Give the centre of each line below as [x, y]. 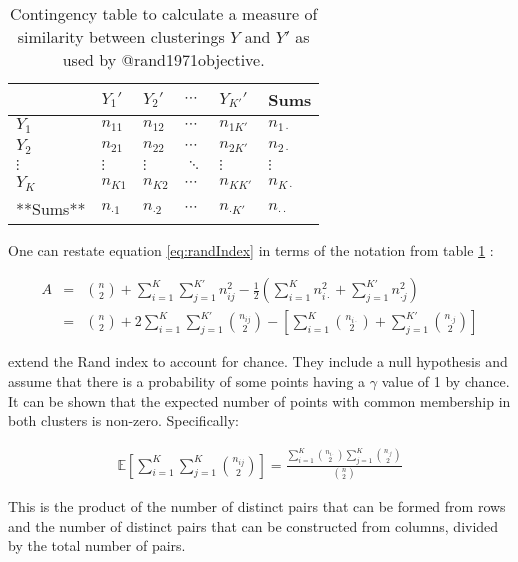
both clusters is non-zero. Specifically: [123, 420]
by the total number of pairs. [97, 545]
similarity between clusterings [121, 36]
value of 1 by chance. [445, 381]
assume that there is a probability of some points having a [187, 381]
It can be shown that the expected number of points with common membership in [259, 400]
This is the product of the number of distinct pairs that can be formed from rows [257, 506]
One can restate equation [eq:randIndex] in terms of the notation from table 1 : [251, 249]
